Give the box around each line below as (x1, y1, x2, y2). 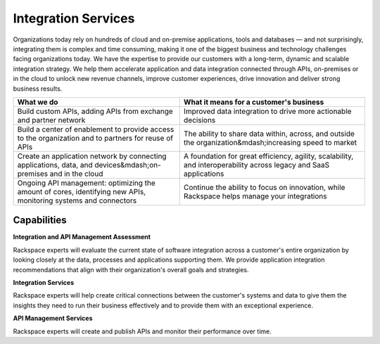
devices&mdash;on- (94, 160, 161, 170)
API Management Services (13, 314, 93, 323)
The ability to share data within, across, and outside (183, 129, 355, 139)
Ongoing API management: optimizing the (17, 178, 156, 188)
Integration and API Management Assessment (13, 233, 151, 241)
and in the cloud (49, 169, 103, 179)
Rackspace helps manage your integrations (183, 191, 327, 200)
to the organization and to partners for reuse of (17, 133, 174, 143)
